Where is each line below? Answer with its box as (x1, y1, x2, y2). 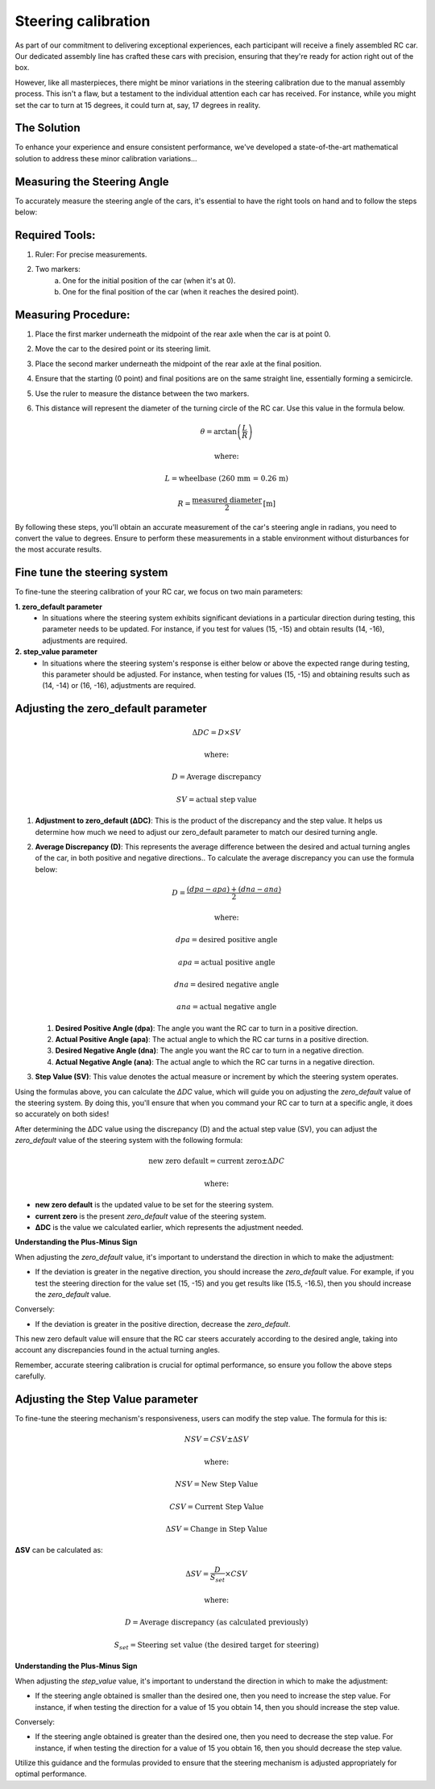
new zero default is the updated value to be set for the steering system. (35, 1200, 274, 1210)
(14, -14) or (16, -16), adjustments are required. (42, 681, 197, 690)
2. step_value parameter (14, 647, 98, 657)
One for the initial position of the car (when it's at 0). (62, 275, 236, 286)
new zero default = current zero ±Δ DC (148, 1157, 285, 1166)
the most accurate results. (14, 544, 102, 554)
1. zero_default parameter (14, 602, 102, 611)
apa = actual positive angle (177, 957, 275, 967)
